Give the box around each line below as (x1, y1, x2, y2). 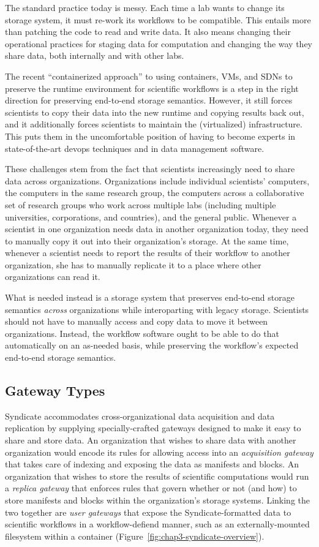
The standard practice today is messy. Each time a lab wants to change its (5, 1, 285, 13)
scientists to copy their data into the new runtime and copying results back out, (5, 105, 304, 118)
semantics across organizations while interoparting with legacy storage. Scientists (5, 303, 309, 315)
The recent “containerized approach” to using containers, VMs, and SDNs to (5, 69, 293, 82)
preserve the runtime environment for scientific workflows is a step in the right (5, 81, 299, 94)
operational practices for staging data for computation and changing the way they (5, 37, 313, 50)
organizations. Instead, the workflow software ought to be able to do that (5, 326, 279, 339)
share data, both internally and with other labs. (5, 49, 184, 62)
